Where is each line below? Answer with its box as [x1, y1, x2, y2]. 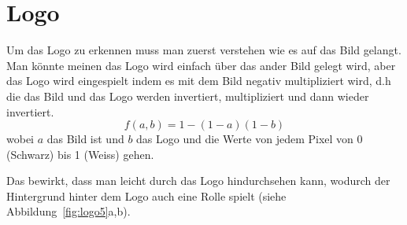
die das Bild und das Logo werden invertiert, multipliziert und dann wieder [6, 87, 369, 104]
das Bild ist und [46, 131, 124, 147]
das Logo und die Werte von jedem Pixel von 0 [136, 131, 363, 147]
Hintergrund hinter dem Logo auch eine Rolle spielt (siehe [6, 187, 287, 204]
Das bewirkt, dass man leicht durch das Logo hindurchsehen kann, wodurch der [6, 172, 390, 189]
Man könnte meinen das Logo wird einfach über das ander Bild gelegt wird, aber [6, 57, 396, 73]
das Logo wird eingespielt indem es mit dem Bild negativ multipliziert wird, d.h [6, 72, 391, 89]
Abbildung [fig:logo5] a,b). [6, 203, 131, 219]
